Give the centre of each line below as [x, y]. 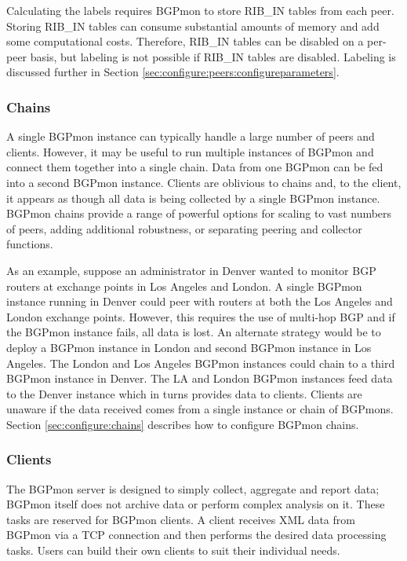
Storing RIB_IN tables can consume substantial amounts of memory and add [193, 26]
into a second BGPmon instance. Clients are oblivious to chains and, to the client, [204, 182]
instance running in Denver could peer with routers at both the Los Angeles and [200, 301]
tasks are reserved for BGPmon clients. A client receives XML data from [181, 519]
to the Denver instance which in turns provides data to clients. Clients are [184, 393]
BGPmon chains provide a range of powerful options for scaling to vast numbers [199, 213]
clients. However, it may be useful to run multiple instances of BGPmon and [190, 151]
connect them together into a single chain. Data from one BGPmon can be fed [195, 167]
